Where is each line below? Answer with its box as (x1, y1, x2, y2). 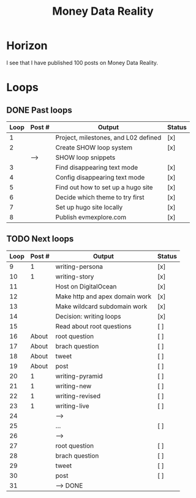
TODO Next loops (6, 234, 74, 244)
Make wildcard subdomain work (55, 302, 148, 311)
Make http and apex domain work (55, 292, 152, 301)
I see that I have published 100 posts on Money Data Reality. (6, 59, 158, 66)
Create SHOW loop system (55, 143, 133, 151)
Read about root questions (55, 322, 132, 330)
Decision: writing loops (55, 312, 121, 320)
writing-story (55, 272, 94, 281)
